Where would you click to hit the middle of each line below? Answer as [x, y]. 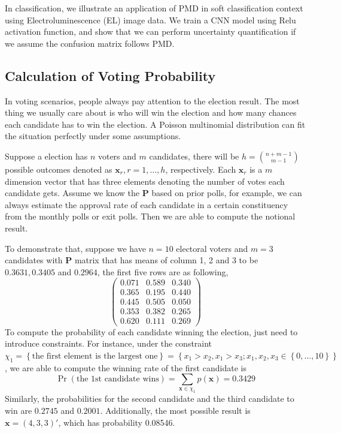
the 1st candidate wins [118, 379]
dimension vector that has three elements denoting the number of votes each [145, 181]
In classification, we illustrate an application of [91, 8]
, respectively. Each [201, 169]
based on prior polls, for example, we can [227, 193]
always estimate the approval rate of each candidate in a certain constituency [147, 204]
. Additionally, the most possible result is [175, 411]
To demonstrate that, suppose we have [75, 248]
